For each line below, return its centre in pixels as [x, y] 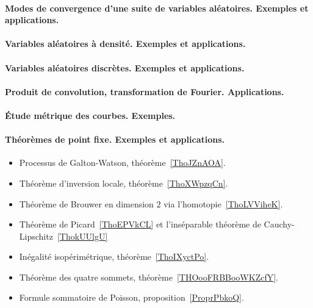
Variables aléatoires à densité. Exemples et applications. [125, 44]
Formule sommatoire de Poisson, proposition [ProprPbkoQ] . [131, 297]
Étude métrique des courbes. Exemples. [90, 115]
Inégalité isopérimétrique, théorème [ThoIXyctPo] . [114, 256]
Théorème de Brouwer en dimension [86, 203]
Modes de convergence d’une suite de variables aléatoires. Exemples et [157, 8]
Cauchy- [279, 224]
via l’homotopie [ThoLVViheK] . [223, 203]
